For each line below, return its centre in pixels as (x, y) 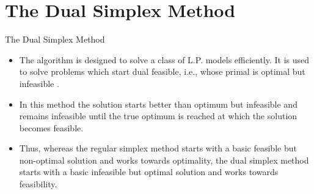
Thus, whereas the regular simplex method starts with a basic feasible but (158, 148)
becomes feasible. (51, 127)
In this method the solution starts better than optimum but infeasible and (158, 104)
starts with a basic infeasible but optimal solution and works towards (149, 172)
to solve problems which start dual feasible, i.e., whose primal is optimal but (162, 71)
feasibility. (38, 184)
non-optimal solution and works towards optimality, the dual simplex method (164, 160)
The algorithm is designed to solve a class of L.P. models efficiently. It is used (164, 59)
